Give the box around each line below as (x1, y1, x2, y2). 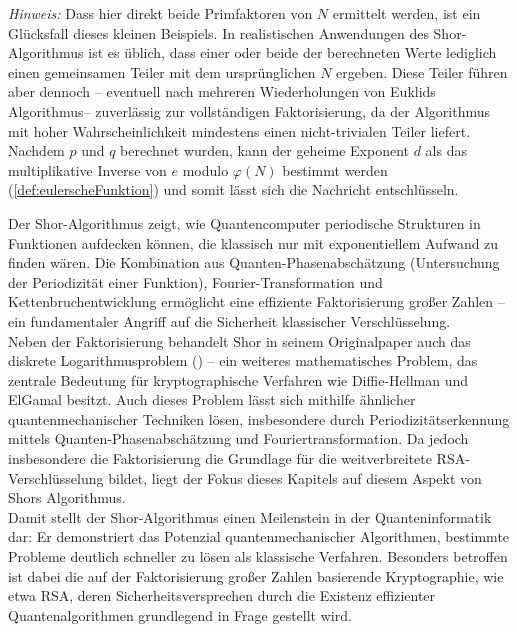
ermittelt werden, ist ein (332, 3, 481, 23)
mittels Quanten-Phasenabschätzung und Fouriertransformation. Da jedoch (8, 428, 469, 449)
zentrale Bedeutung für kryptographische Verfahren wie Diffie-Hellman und (8, 369, 469, 390)
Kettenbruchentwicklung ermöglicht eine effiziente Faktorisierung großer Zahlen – (8, 291, 505, 312)
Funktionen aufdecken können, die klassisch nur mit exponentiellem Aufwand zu (8, 232, 499, 253)
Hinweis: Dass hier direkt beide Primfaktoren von (8, 3, 313, 23)
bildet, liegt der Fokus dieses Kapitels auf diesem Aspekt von (108, 467, 482, 488)
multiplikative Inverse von (8, 159, 167, 180)
